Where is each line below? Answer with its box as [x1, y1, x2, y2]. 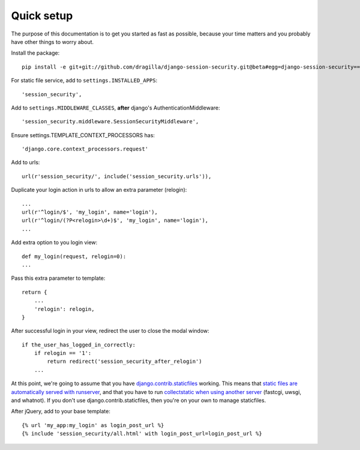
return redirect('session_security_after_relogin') [47, 358, 202, 365]
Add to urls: [11, 159, 40, 166]
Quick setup [11, 9, 73, 22]
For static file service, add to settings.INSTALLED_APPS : [11, 77, 158, 84]
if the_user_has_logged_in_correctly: [22, 341, 136, 348]
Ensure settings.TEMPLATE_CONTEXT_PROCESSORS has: [11, 131, 155, 138]
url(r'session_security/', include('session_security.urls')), [22, 173, 212, 180]
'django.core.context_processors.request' [22, 146, 149, 153]
